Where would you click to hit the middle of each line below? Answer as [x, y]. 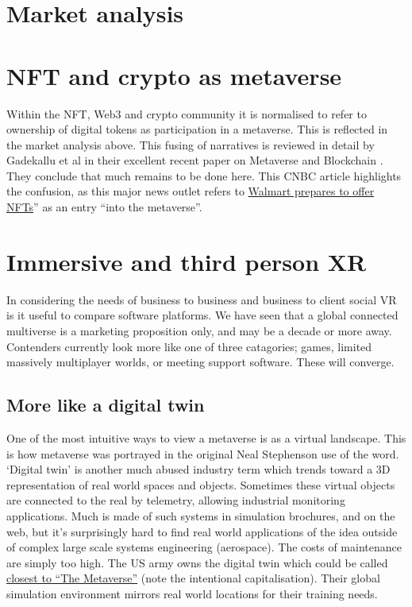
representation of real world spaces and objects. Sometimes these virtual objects [201, 484]
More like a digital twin [106, 405]
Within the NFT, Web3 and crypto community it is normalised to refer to [187, 113]
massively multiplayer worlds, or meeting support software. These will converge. [200, 362]
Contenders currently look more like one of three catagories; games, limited [189, 346]
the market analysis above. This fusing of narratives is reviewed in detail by [191, 144]
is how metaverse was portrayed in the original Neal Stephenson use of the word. [203, 453]
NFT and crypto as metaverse [174, 75]
